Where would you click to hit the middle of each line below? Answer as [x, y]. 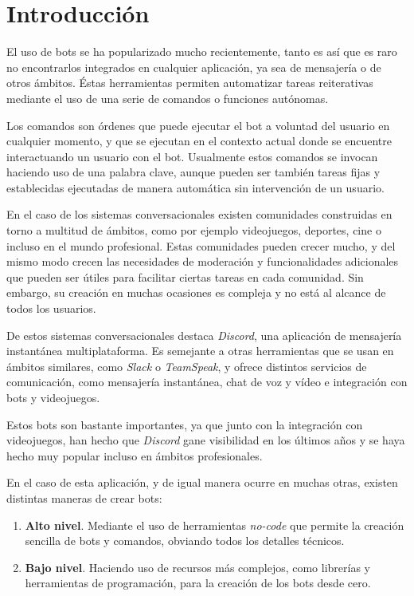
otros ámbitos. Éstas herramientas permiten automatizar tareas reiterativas [190, 83]
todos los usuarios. [51, 308]
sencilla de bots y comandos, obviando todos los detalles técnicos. [185, 541]
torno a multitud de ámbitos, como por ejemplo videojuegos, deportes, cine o [194, 230]
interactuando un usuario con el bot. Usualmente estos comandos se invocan [192, 156]
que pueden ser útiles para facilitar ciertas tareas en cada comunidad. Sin [185, 276]
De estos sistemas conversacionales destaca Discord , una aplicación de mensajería [204, 335]
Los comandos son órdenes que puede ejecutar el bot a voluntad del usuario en [198, 125]
